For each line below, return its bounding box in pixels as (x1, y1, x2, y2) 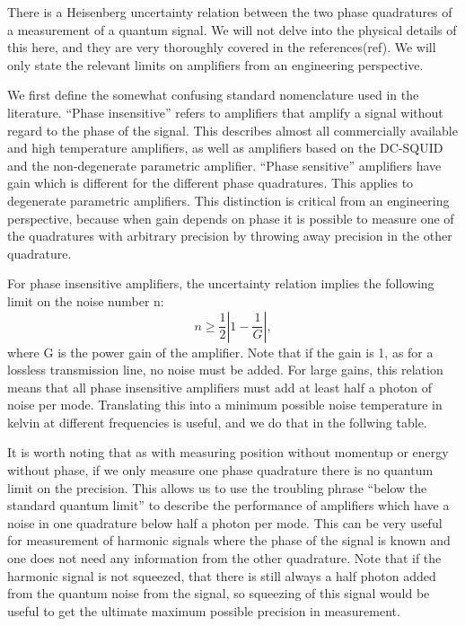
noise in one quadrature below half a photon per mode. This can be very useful (7, 513, 443, 532)
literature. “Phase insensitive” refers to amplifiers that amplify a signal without (7, 102, 443, 121)
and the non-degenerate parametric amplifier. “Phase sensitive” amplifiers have (7, 155, 442, 174)
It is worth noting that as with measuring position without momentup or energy (7, 443, 449, 462)
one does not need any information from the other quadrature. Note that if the (7, 549, 442, 568)
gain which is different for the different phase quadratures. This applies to (7, 173, 414, 192)
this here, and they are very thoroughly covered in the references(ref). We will (7, 38, 436, 57)
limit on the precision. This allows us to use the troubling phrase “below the (7, 478, 427, 497)
